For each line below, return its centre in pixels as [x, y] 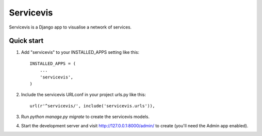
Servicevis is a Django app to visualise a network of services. [70, 27]
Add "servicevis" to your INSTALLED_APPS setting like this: [80, 52]
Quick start [26, 41]
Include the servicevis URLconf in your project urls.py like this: [83, 95]
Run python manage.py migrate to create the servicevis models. [85, 117]
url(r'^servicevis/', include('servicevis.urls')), [92, 106]
